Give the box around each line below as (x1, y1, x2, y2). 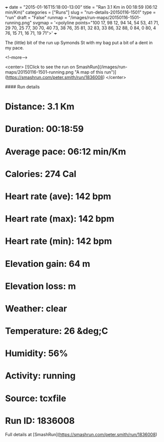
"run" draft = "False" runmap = (5, 15, 68, 20)
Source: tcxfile (5, 392, 66, 404)
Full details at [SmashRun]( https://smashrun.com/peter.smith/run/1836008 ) (5, 431, 158, 437)
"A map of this (74, 69, 104, 75)
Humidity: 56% (5, 348, 68, 359)
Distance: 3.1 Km (5, 101, 75, 112)
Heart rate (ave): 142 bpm (5, 191, 111, 202)
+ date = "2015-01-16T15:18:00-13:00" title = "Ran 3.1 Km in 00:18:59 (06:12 (5, 4, 158, 10)
